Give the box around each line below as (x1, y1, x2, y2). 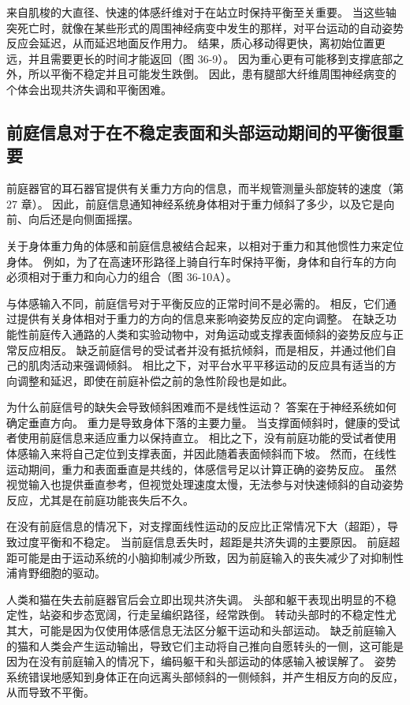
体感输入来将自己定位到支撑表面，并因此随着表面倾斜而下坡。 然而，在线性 (6, 445, 397, 462)
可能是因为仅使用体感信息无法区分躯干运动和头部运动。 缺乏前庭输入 (39, 622, 397, 638)
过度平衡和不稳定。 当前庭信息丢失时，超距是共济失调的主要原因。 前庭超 (17, 534, 401, 550)
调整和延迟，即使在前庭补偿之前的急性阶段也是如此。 (17, 372, 293, 388)
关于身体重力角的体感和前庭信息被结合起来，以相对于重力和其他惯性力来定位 (6, 237, 404, 253)
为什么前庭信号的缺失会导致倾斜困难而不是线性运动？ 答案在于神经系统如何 (6, 399, 397, 415)
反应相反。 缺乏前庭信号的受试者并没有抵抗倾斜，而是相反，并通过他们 (17, 341, 386, 358)
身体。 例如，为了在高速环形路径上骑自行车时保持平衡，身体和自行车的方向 (6, 253, 397, 269)
